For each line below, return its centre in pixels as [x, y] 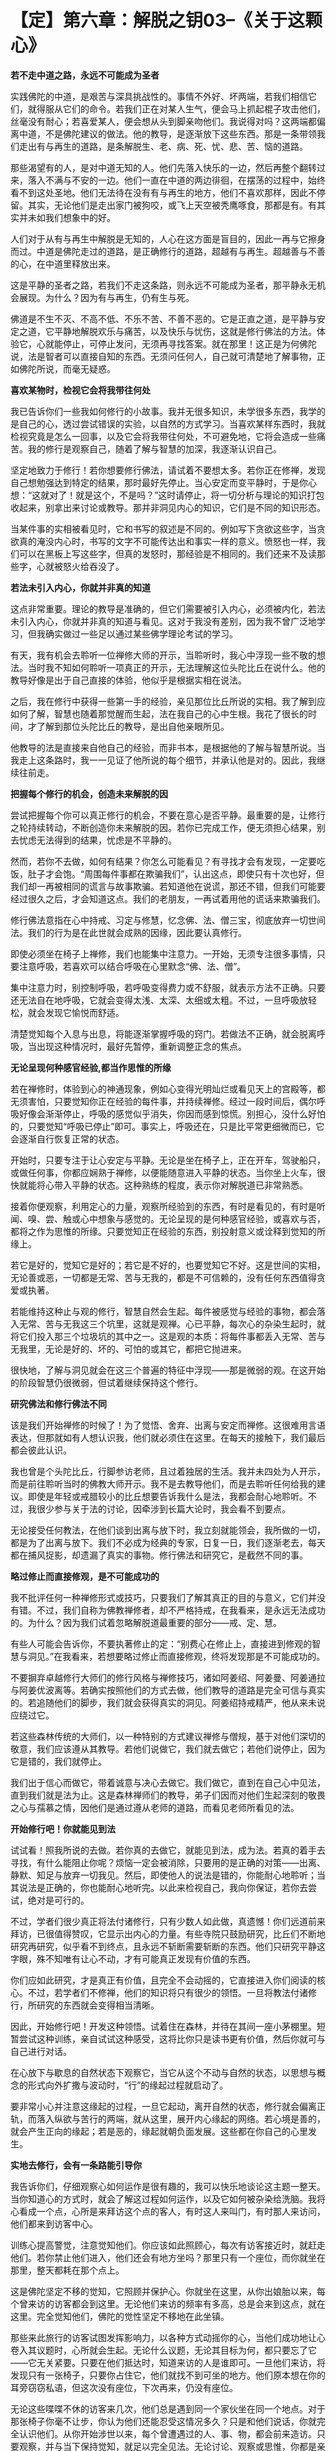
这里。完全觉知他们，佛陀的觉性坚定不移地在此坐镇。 [120, 2316]
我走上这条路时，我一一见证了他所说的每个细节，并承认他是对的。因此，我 [163, 760]
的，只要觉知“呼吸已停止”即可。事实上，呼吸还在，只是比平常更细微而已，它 [167, 1126]
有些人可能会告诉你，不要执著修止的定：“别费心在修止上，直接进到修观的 [161, 1643]
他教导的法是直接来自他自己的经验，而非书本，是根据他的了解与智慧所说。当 [168, 747]
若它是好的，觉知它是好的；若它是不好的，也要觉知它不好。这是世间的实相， [168, 1265]
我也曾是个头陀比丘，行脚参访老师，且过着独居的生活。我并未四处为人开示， [168, 1471]
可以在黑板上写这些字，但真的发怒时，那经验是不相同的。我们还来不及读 [167, 553]
